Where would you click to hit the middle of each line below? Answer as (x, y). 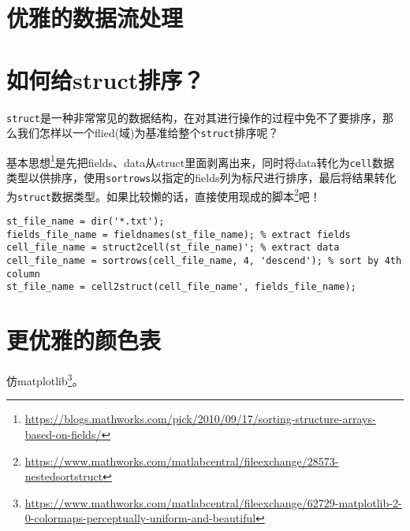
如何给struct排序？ (106, 79)
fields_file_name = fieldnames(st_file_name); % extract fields (179, 234)
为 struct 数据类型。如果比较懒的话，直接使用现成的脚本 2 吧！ (164, 195)
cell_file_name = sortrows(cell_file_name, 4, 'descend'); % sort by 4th (204, 261)
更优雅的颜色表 (84, 340)
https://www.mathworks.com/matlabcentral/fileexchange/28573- (182, 460)
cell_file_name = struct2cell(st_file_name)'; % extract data (173, 248)
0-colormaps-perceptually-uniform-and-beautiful (140, 518)
